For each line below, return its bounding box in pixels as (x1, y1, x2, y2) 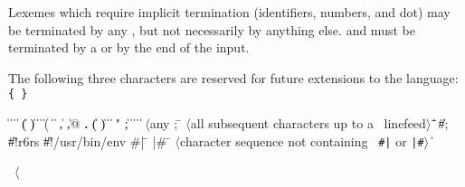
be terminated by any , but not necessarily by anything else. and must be (8, 20, 415, 39)
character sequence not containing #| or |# (180, 131, 424, 150)
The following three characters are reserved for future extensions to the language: (8, 68, 459, 87)
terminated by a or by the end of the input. (8, 38, 250, 57)
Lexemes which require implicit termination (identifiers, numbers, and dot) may (8, 3, 451, 21)
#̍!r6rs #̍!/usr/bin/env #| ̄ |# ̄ (8, 131, 171, 150)
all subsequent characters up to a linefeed (190, 114, 426, 133)
